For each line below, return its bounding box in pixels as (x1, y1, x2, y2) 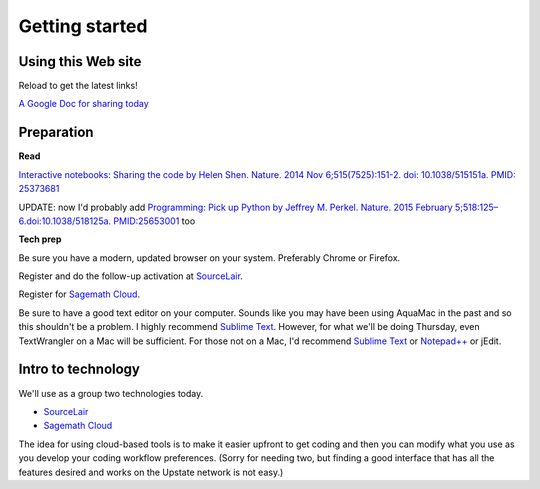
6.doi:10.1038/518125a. (18, 215, 112, 227)
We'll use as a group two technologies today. (18, 387, 204, 399)
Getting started (18, 15, 148, 37)
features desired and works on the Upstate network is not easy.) (18, 466, 284, 478)
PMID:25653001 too (113, 215, 196, 227)
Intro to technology (18, 361, 140, 378)
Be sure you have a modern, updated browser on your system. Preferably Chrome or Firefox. (18, 251, 401, 264)
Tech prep (18, 233, 62, 245)
